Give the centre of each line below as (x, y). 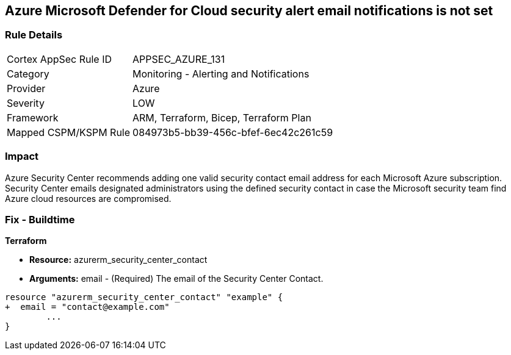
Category (28, 74)
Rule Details (34, 35)
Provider (26, 88)
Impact (22, 156)
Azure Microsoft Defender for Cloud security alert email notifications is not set (249, 11)
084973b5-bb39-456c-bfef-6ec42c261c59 (233, 132)
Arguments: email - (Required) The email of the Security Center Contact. (176, 279)
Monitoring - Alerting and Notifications (221, 74)
